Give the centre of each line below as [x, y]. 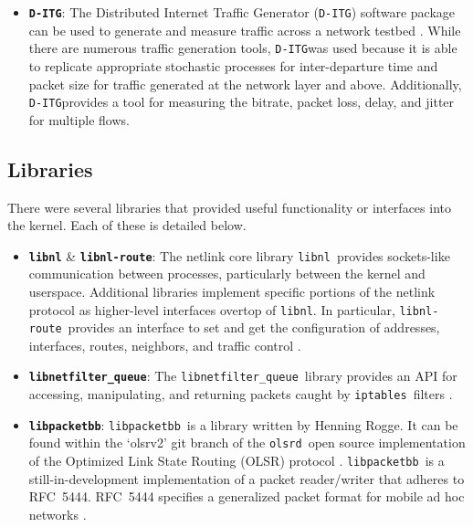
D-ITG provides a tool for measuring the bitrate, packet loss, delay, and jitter [242, 102]
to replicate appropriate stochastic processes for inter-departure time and [233, 65]
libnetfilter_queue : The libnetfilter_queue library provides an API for [243, 376]
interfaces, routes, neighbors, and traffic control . [165, 345]
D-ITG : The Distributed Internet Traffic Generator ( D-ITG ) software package [242, 12]
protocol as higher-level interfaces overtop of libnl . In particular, [212, 309]
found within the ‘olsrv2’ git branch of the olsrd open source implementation [247, 443]
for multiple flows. [79, 119]
